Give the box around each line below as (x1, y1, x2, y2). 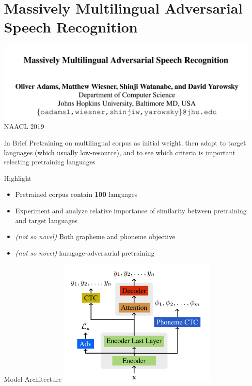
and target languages (15, 215, 78, 225)
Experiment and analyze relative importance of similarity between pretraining (15, 206, 247, 216)
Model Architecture (4, 374, 62, 384)
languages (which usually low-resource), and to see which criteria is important (4, 147, 236, 157)
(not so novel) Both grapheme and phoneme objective (15, 231, 175, 241)
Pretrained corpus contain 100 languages (15, 189, 138, 199)
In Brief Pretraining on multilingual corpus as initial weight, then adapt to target (4, 138, 246, 148)
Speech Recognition (4, 17, 138, 37)
